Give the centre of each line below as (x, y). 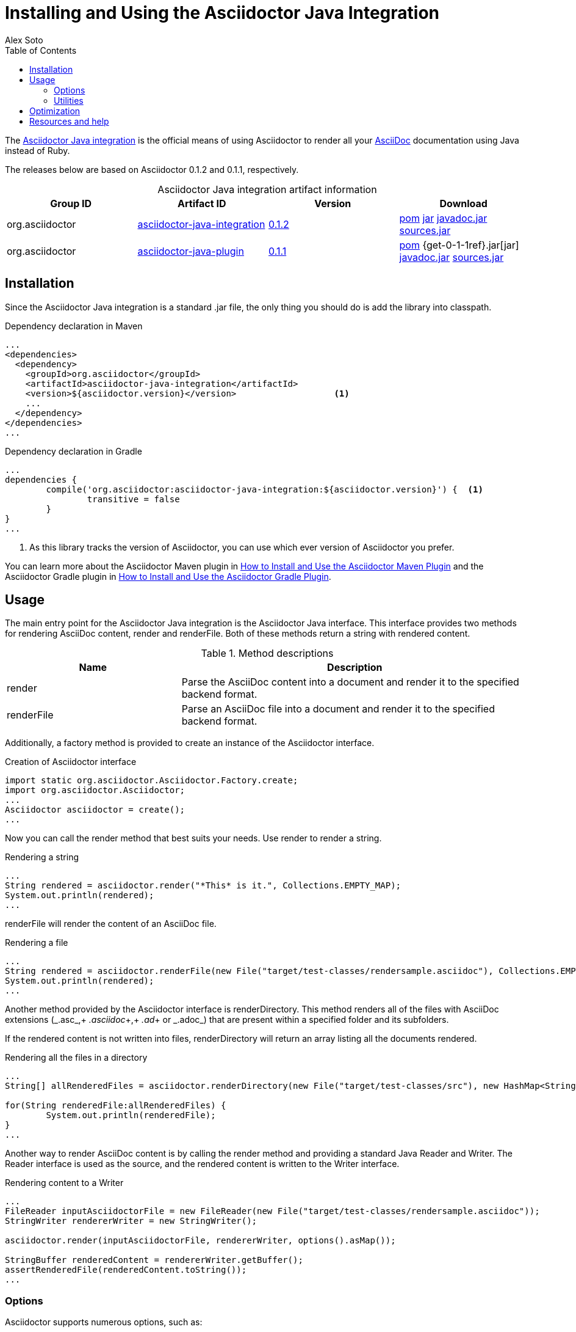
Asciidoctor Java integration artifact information (267, 189)
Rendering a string (42, 857)
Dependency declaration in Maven (74, 326)
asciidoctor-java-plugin (191, 251)
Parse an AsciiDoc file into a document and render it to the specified (338, 709)
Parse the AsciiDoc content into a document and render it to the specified (350, 682)
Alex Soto (24, 40)
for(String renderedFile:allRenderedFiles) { (116, 1106)
